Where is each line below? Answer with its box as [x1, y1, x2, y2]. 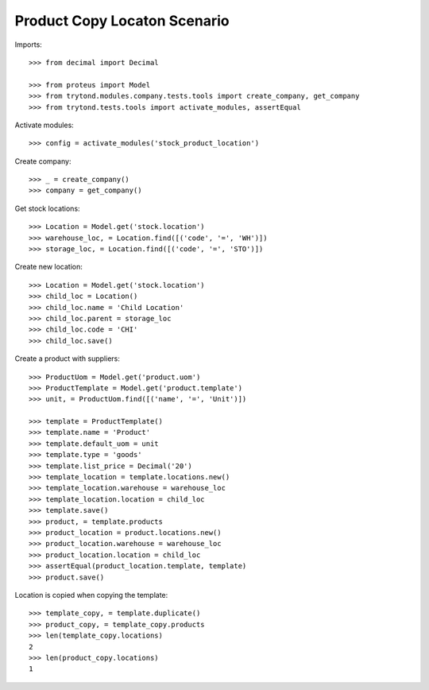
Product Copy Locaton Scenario [14, 12, 230, 29]
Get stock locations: [14, 204, 80, 213]
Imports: [14, 40, 43, 49]
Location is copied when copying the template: [14, 590, 168, 599]
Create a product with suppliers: [14, 354, 121, 363]
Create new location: [14, 262, 83, 272]
